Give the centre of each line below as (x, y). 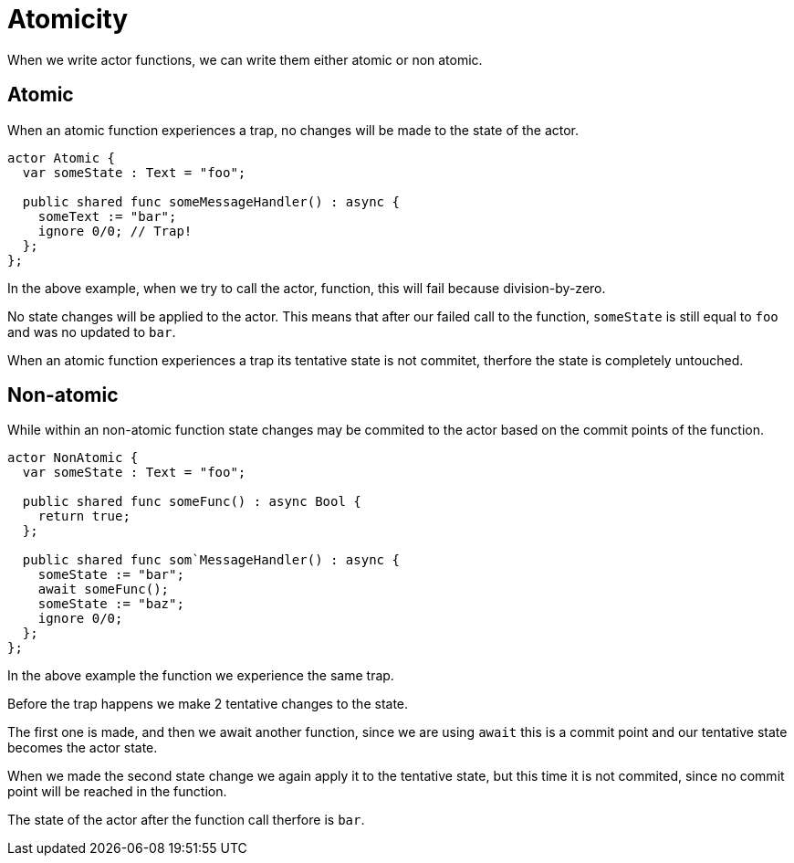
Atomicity (68, 19)
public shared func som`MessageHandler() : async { (211, 560)
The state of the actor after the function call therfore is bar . (186, 820)
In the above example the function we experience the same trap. (201, 676)
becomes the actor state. (83, 748)
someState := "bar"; (111, 575)
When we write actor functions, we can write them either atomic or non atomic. (245, 59)
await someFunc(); (104, 589)
